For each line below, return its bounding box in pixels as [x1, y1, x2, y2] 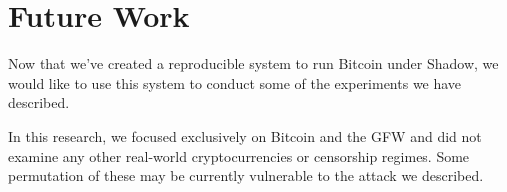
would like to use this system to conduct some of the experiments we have [8, 72, 462, 93]
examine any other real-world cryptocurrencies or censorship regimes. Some [8, 145, 470, 166]
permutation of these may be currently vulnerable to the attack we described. [8, 165, 484, 186]
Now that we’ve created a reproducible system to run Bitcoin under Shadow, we [8, 53, 499, 74]
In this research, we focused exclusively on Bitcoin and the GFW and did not [8, 125, 482, 146]
